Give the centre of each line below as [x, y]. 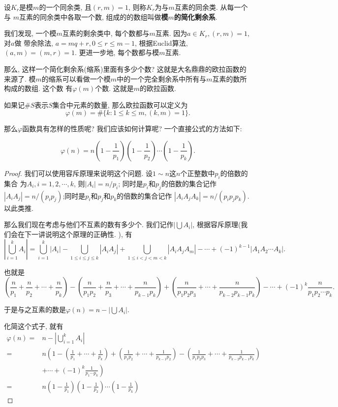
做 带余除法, [34, 43]
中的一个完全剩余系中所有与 [162, 78]
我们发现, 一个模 [30, 33]
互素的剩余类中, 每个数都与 [106, 33]
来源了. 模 [20, 78]
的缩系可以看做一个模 [76, 78]
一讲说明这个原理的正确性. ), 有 [82, 234]
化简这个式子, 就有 [34, 326]
